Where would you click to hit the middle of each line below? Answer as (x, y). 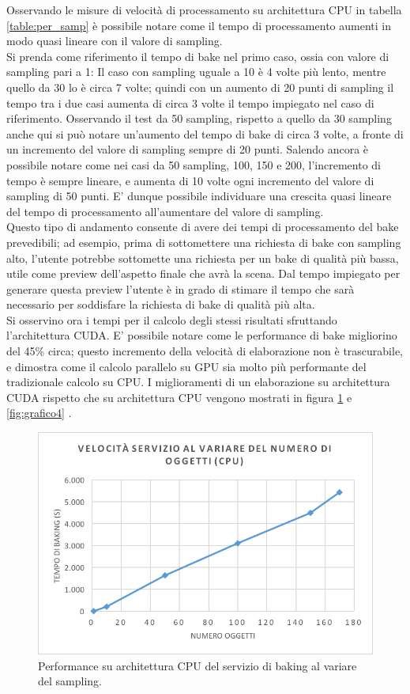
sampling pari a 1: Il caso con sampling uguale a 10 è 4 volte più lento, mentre (196, 72)
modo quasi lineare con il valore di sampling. (115, 41)
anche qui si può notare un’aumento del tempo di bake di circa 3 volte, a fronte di (205, 133)
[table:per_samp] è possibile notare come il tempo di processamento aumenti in (199, 25)
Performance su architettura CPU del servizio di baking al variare (197, 665)
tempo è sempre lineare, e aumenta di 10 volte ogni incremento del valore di (190, 180)
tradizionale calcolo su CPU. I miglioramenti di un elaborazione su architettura (198, 382)
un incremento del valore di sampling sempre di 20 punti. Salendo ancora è (188, 149)
